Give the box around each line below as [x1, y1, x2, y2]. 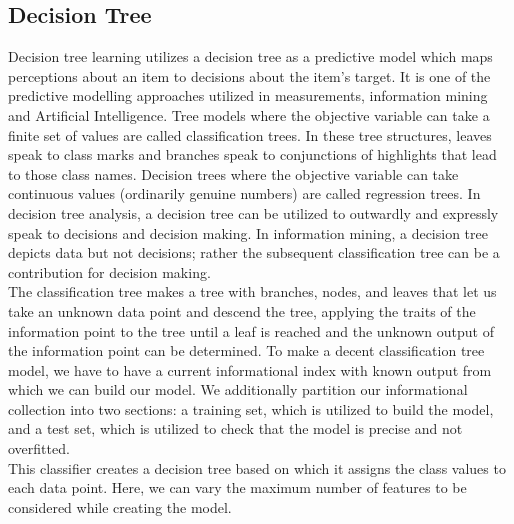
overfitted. [8, 438, 70, 459]
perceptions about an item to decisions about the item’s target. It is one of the [8, 65, 491, 86]
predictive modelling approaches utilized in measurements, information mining [8, 85, 488, 106]
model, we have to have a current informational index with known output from [8, 359, 492, 380]
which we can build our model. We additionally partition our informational [8, 379, 468, 400]
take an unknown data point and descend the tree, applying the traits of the [8, 300, 476, 321]
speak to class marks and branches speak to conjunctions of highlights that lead [8, 144, 497, 165]
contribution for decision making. [8, 261, 211, 282]
